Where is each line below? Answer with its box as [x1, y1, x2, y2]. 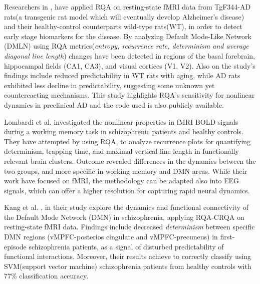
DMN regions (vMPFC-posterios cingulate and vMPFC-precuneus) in [4, 231, 218, 242]
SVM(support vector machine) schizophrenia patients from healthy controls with [4, 260, 251, 271]
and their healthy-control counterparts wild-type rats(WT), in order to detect [4, 21, 242, 32]
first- [220, 231, 235, 242]
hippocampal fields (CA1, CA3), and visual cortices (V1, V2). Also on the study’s [4, 60, 255, 71]
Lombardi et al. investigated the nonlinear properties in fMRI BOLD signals [4, 116, 238, 127]
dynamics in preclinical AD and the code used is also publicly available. [4, 99, 224, 110]
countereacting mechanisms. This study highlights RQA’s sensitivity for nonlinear [4, 90, 255, 100]
